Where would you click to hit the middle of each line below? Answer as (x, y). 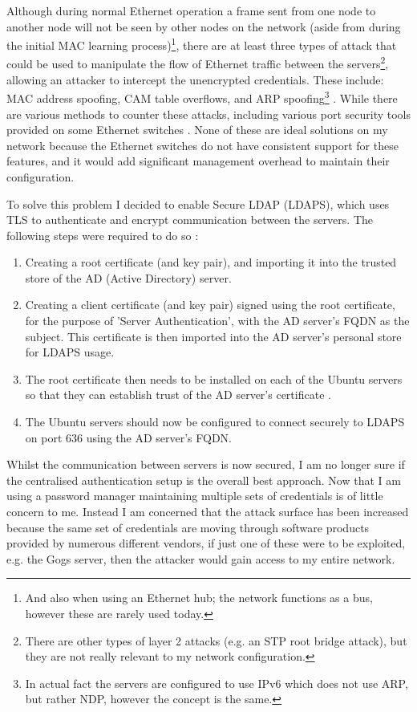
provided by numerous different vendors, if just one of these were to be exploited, (206, 543)
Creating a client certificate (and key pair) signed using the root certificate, (210, 305)
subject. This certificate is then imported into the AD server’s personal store (213, 336)
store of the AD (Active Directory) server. (128, 277)
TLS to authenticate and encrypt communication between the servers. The (190, 220)
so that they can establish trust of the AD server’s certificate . (178, 395)
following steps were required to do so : (103, 235)
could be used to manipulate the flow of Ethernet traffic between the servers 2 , (198, 63)
